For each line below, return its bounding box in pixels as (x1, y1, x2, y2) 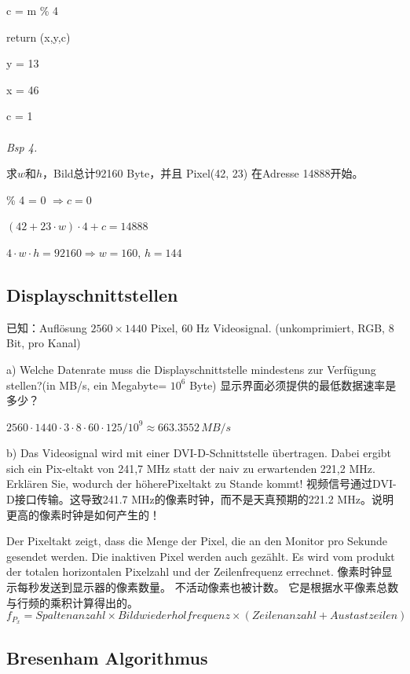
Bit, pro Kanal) (6, 335, 81, 351)
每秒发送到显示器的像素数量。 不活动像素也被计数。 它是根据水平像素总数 (16, 579, 399, 595)
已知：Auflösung (6, 319, 87, 335)
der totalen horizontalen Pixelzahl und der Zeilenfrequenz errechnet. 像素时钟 (6, 563, 382, 580)
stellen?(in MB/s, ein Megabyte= (6, 376, 167, 393)
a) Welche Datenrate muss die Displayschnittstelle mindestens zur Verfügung (6, 361, 376, 377)
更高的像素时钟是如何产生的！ (6, 506, 160, 522)
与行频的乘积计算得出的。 (6, 594, 138, 610)
